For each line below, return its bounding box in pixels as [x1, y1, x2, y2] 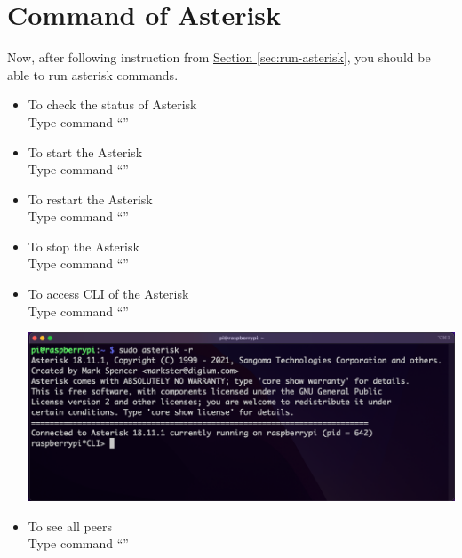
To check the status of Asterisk [28, 95, 197, 114]
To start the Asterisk [28, 142, 143, 161]
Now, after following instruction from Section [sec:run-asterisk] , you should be [7, 48, 431, 67]
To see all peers [28, 516, 113, 535]
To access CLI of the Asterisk [28, 284, 189, 303]
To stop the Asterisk [28, 236, 139, 255]
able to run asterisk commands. [7, 65, 179, 84]
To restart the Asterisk [28, 189, 153, 208]
